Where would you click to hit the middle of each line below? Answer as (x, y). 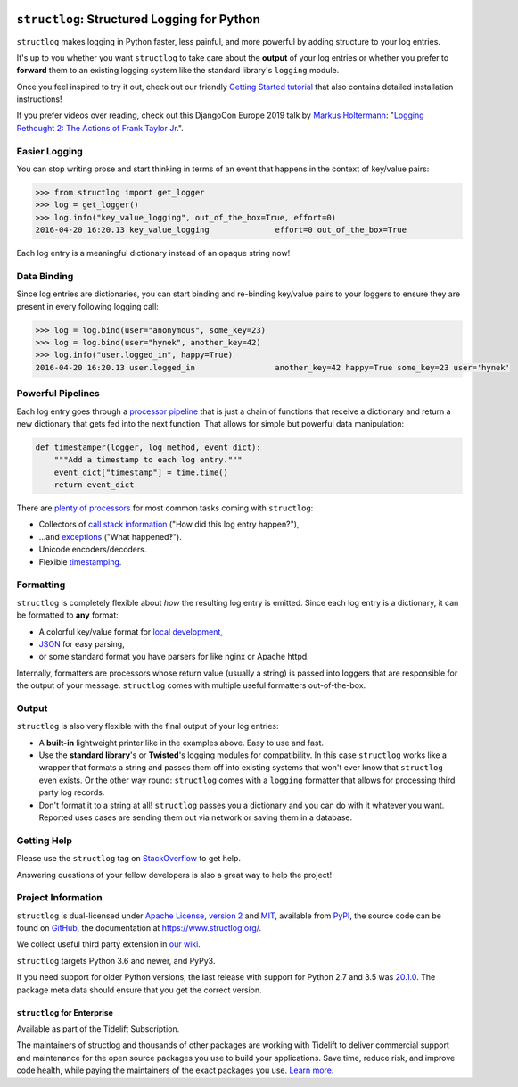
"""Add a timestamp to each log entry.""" (148, 460)
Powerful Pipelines (58, 394)
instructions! (39, 99)
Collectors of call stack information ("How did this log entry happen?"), (169, 524)
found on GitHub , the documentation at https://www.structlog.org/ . (139, 928)
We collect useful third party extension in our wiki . (108, 944)
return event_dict (94, 485)
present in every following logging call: (88, 306)
